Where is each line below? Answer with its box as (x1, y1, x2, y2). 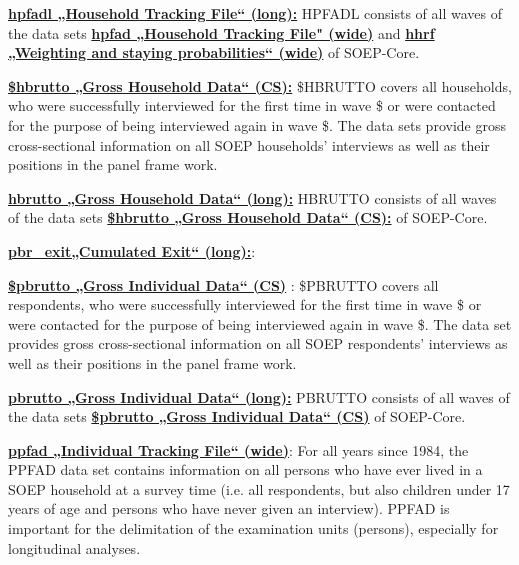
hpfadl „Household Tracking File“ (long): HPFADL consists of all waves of (8, 3, 502, 23)
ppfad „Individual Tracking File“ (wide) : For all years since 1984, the (8, 439, 469, 460)
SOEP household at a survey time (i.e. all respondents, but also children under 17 (8, 478, 510, 499)
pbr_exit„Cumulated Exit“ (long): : (8, 240, 256, 261)
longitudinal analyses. (8, 537, 141, 558)
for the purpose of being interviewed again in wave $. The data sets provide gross (8, 114, 506, 135)
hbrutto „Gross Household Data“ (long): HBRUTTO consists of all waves (8, 187, 497, 208)
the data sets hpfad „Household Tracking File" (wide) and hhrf (8, 22, 435, 43)
